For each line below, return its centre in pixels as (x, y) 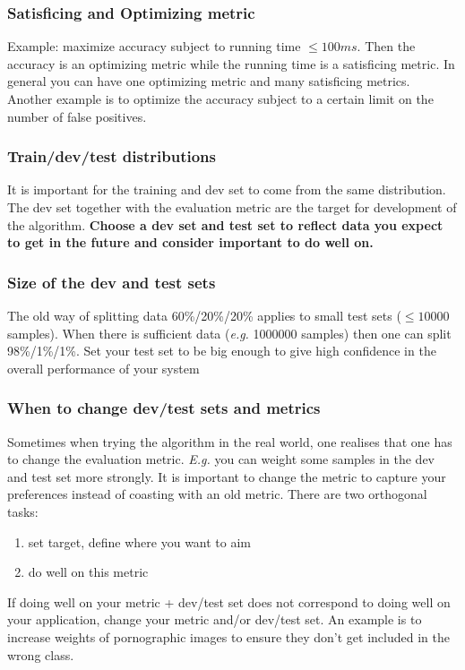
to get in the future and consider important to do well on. (190, 242)
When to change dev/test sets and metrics (164, 408)
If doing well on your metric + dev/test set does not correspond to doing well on (229, 601)
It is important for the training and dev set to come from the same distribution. (227, 189)
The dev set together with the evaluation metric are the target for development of (232, 207)
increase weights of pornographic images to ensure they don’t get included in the (228, 636)
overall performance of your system (103, 368)
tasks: (23, 511)
